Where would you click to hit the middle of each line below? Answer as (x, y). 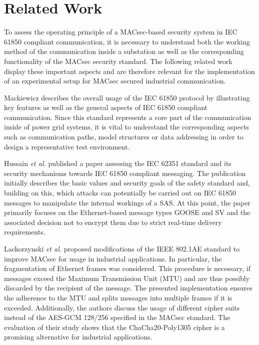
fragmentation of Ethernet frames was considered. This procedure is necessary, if (127, 268)
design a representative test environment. (67, 146)
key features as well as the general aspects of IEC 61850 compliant (106, 107)
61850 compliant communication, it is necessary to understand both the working (127, 41)
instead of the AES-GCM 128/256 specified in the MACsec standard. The (117, 317)
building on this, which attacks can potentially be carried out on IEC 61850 (120, 193)
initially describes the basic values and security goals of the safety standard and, (127, 183)
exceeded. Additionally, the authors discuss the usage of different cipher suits (122, 307)
